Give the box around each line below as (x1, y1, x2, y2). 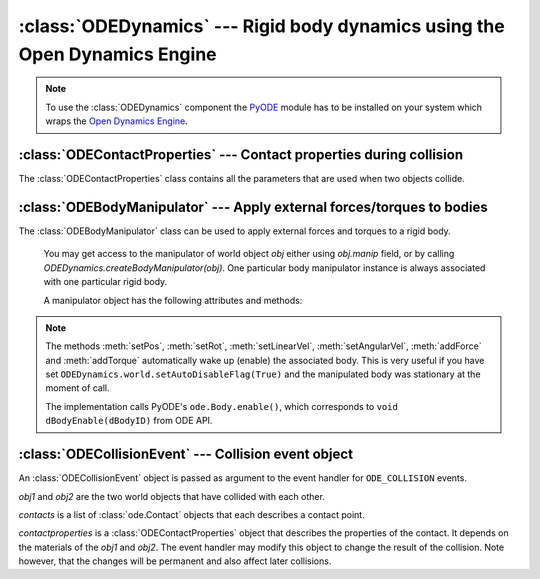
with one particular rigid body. (43, 276, 168, 288)
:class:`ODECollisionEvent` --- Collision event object (18, 446, 354, 463)
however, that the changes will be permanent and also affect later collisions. (18, 555, 332, 567)
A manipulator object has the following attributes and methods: (43, 294, 303, 306)
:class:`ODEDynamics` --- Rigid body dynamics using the (18, 15, 505, 37)
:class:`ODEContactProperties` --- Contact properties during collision (18, 146, 464, 163)
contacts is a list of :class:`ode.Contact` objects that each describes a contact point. (18, 508, 365, 520)
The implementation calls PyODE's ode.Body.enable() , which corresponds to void (45, 400, 399, 412)
